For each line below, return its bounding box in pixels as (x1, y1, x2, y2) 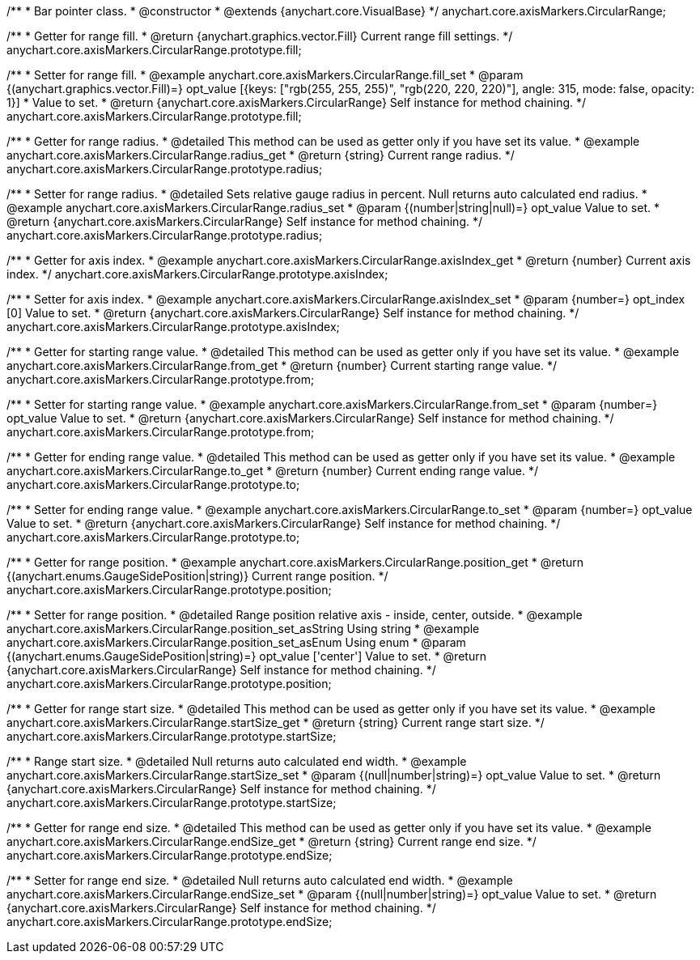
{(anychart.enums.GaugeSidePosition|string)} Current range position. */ (6, 569, 388, 583)
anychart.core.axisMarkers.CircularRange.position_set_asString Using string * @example (6, 622, 480, 635)
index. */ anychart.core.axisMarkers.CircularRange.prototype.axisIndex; (6, 267, 388, 281)
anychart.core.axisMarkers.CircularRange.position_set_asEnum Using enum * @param (6, 635, 466, 649)
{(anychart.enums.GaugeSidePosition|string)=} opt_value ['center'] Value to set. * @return (6, 649, 486, 663)
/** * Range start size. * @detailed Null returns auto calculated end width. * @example (6, 754, 467, 768)
